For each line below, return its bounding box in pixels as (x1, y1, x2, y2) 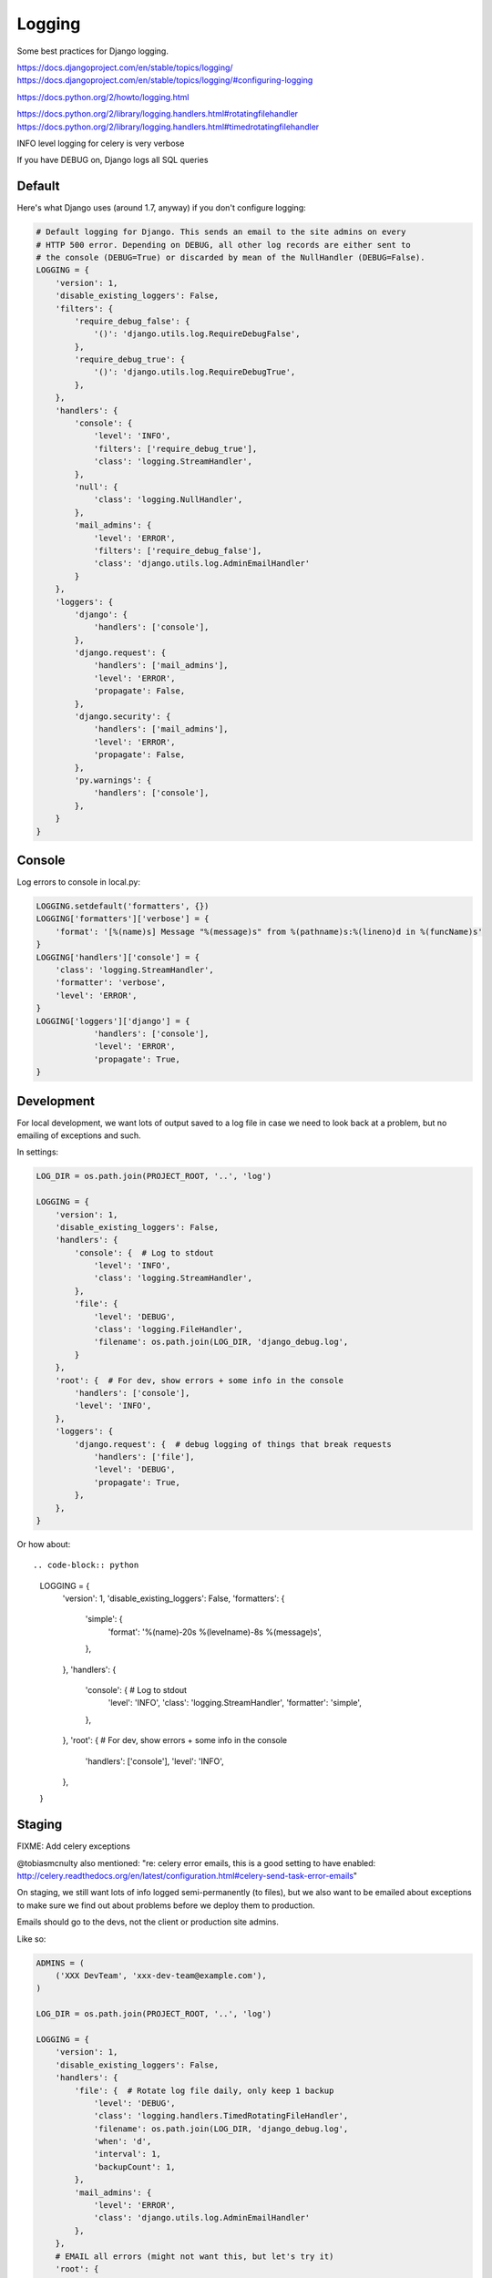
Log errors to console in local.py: (16, 877, 141, 888)
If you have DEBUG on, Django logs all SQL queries (16, 155, 209, 166)
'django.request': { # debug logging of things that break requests (74, 1439, 392, 1449)
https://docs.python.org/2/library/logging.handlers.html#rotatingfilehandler (16, 108, 299, 119)
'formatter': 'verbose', (55, 978, 167, 988)
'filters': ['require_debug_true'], (93, 443, 258, 454)
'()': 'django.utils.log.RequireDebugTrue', (93, 367, 296, 377)
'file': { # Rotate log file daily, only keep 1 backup (74, 2085, 334, 2096)
